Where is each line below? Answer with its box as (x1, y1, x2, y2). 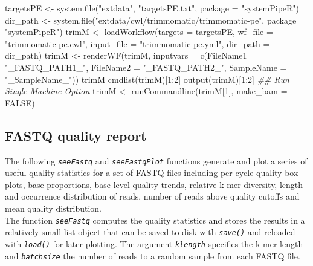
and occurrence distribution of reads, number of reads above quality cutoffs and (5, 190, 300, 203)
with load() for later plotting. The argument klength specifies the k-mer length (5, 237, 303, 250)
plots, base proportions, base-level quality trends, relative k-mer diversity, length (5, 178, 303, 190)
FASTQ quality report (5, 126, 147, 144)
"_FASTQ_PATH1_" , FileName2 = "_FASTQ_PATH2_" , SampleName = (5, 60, 287, 73)
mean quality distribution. (5, 201, 102, 214)
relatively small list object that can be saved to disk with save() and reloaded (5, 225, 295, 238)
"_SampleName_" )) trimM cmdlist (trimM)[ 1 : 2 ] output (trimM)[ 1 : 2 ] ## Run (5, 73, 289, 85)
